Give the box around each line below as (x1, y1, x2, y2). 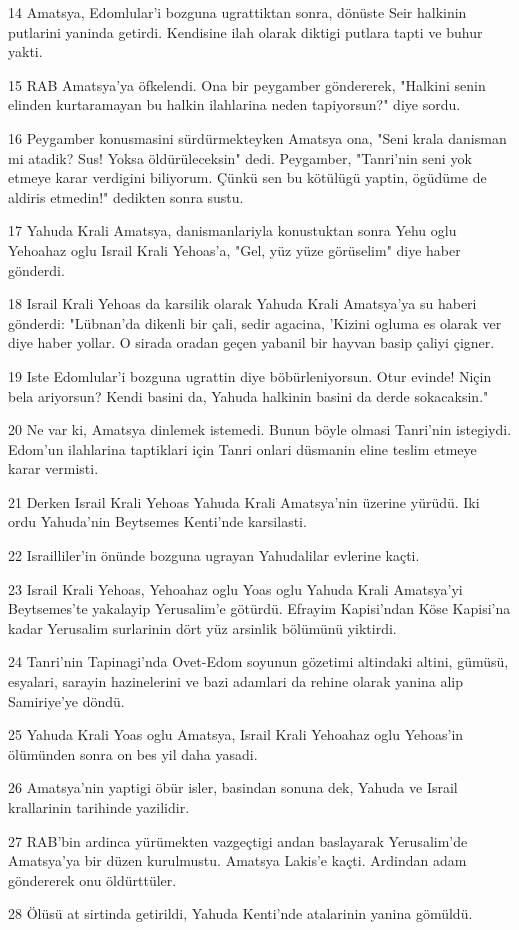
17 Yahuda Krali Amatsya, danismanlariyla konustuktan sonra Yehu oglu (8, 220, 457, 241)
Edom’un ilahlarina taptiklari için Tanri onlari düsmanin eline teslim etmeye (8, 438, 477, 459)
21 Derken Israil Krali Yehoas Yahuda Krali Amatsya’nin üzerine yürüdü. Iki (8, 491, 480, 512)
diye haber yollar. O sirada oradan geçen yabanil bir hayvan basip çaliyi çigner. (8, 332, 495, 353)
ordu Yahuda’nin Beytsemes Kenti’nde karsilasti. (8, 511, 307, 532)
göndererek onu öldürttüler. (8, 869, 177, 890)
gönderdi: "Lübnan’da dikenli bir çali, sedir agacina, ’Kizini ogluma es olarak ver (8, 312, 502, 333)
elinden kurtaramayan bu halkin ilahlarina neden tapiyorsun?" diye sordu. (8, 94, 461, 115)
